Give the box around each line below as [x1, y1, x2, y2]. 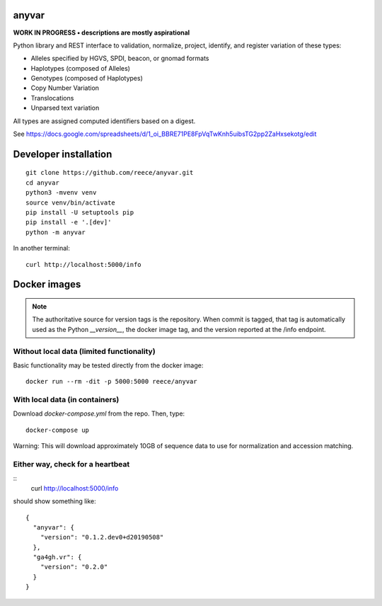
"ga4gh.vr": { [33, 553, 82, 561]
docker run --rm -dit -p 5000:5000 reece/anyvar [25, 377, 197, 386]
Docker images [13, 278, 81, 290]
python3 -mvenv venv [25, 188, 97, 197]
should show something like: [13, 497, 97, 505]
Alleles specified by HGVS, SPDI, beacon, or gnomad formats [30, 54, 209, 63]
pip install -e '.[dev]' [25, 218, 112, 227]
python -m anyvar [25, 228, 86, 236]
